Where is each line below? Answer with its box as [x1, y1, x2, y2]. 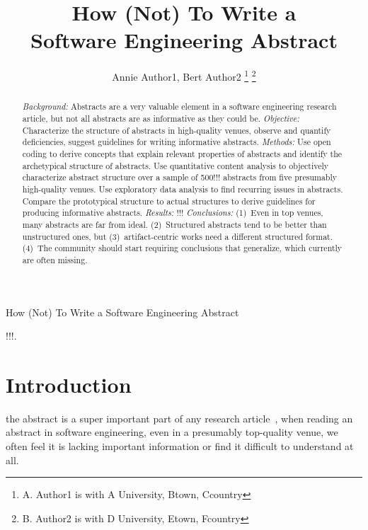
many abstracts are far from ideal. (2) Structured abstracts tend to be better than [22, 218, 327, 230]
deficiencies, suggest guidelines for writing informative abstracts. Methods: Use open [22, 136, 331, 148]
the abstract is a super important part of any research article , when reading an [6, 410, 353, 425]
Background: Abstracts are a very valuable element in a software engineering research [22, 100, 337, 113]
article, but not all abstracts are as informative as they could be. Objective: [22, 113, 299, 125]
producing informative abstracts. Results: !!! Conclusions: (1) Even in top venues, [22, 207, 323, 219]
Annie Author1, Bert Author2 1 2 [112, 67, 256, 83]
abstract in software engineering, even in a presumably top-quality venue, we [6, 425, 338, 439]
